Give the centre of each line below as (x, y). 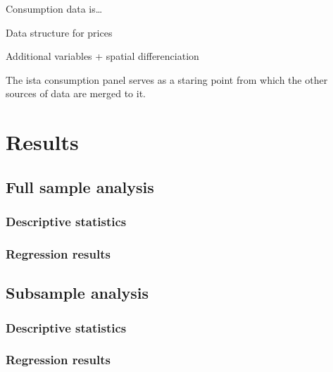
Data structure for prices (59, 32)
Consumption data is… (54, 8)
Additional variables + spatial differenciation (102, 56)
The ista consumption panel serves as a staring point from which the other (167, 79)
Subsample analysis (77, 293)
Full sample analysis (80, 186)
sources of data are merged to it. (76, 93)
